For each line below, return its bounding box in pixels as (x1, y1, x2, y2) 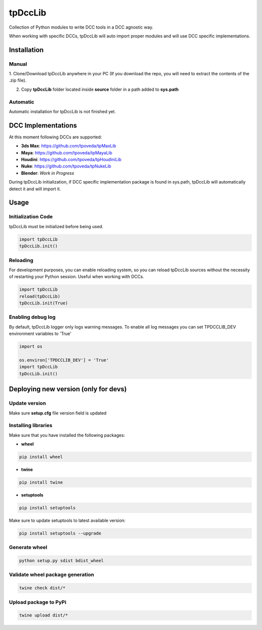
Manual (9, 61, 28, 67)
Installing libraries (9, 422, 53, 429)
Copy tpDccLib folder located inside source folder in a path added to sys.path (21, 86, 179, 92)
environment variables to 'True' (9, 331, 72, 337)
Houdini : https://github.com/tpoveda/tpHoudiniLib (21, 157, 122, 163)
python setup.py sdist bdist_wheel (19, 558, 104, 564)
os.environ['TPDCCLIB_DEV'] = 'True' (19, 357, 109, 363)
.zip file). (9, 78, 27, 83)
